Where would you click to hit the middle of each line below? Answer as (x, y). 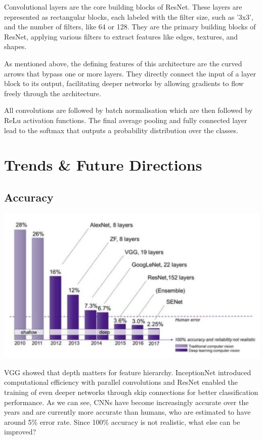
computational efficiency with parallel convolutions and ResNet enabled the (121, 382)
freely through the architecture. (53, 93)
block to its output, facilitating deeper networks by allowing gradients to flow (124, 83)
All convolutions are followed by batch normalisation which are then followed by (128, 110)
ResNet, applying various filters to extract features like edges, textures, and (121, 36)
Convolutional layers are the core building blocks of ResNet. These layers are (123, 7)
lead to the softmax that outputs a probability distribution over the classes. (121, 130)
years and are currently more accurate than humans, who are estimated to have (127, 412)
